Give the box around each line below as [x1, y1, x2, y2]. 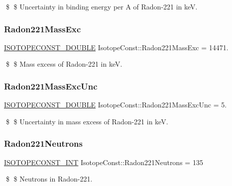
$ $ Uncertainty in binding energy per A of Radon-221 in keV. [5, 1, 198, 11]
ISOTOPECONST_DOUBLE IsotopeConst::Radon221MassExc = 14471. [4, 42, 229, 52]
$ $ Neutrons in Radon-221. [5, 174, 93, 184]
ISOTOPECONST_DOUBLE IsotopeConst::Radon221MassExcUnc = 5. [4, 99, 227, 110]
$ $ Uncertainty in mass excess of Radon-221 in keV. [5, 116, 168, 126]
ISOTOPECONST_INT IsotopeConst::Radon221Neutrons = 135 [4, 157, 203, 167]
